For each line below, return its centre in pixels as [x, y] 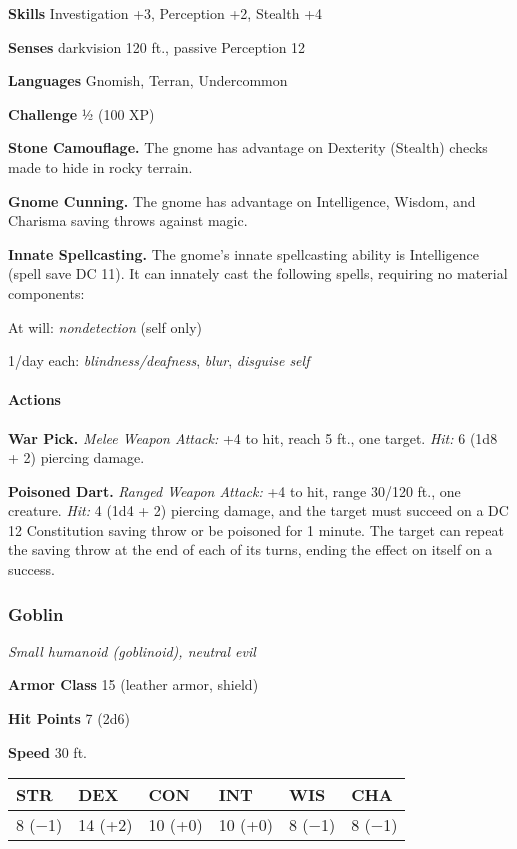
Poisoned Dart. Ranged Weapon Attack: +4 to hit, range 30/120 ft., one [234, 490]
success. [31, 569]
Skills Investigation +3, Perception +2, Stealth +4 [165, 13]
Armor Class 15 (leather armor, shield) [133, 684]
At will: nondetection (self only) [105, 326]
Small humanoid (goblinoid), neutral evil [132, 650]
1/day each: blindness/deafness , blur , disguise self [159, 360]
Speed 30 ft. [47, 751]
